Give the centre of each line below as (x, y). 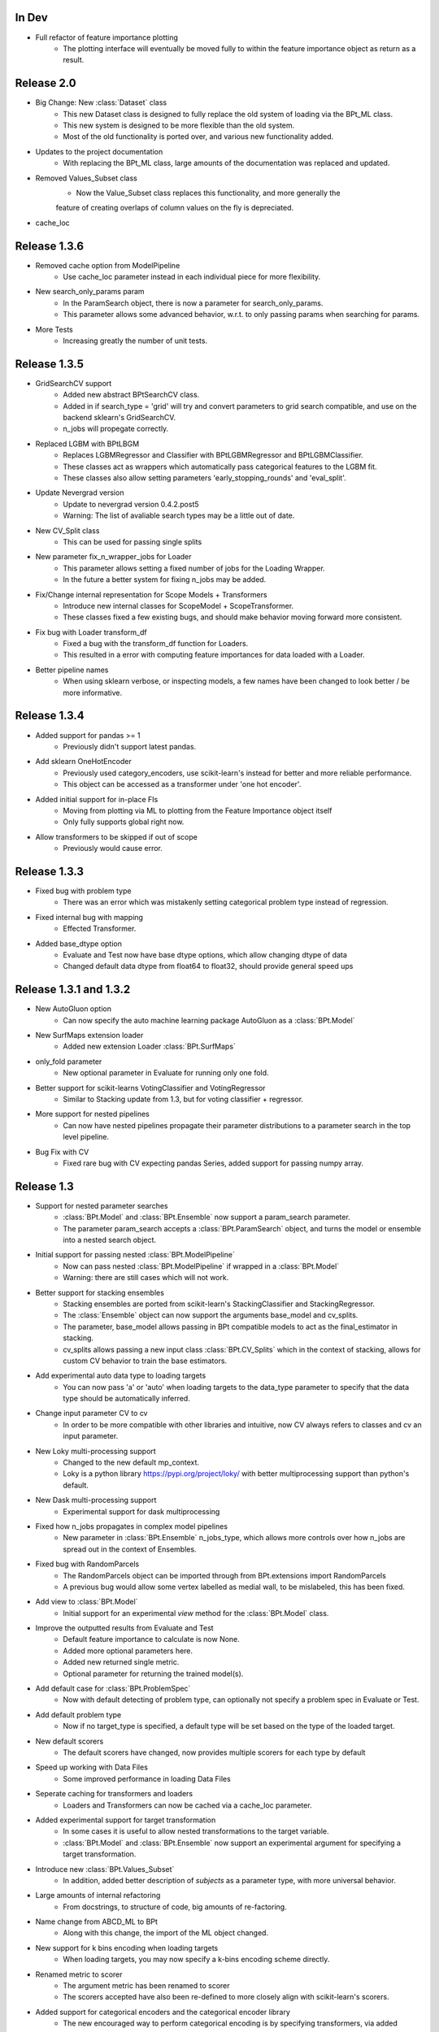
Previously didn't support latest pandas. (130, 746)
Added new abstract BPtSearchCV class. (131, 395)
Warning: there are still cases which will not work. (146, 1278)
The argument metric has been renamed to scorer (147, 1986)
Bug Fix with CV (62, 1152)
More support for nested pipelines (93, 1114)
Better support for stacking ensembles (100, 1292)
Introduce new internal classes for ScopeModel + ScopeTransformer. (178, 606)
